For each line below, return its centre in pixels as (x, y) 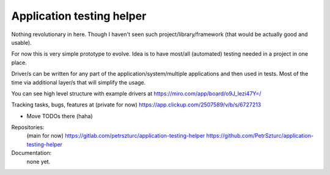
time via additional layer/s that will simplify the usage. (79, 82)
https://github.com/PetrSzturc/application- (260, 136)
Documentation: (31, 153)
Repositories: (28, 127)
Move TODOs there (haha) (60, 116)
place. (19, 62)
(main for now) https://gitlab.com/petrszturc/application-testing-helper (116, 136)
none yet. (38, 162)
